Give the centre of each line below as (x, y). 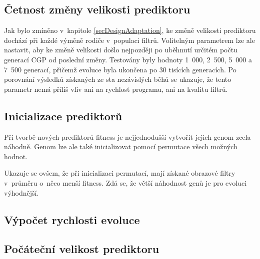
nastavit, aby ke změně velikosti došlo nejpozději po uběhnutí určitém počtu (121, 50)
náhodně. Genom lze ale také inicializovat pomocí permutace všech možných (121, 146)
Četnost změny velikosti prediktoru (97, 9)
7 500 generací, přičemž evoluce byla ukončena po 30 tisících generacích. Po (120, 69)
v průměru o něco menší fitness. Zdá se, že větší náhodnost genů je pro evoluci (125, 182)
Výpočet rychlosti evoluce (72, 219)
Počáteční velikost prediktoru (82, 249)
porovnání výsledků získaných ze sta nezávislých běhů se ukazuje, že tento (118, 79)
